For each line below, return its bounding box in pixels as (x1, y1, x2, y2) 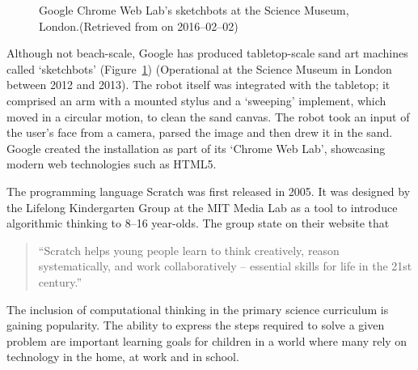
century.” (38, 273, 82, 290)
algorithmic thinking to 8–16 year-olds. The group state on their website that (6, 215, 390, 232)
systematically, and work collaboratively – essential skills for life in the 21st (38, 257, 412, 274)
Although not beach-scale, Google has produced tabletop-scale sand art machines (6, 45, 408, 62)
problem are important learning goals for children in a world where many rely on (6, 332, 407, 349)
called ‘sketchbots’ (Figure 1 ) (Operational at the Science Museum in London (6, 60, 392, 77)
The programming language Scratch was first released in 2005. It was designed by (6, 182, 411, 199)
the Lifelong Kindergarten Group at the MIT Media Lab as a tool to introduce (6, 198, 398, 215)
